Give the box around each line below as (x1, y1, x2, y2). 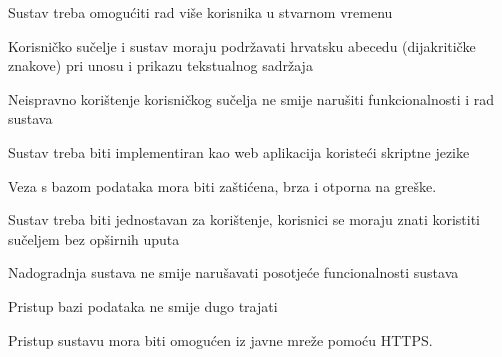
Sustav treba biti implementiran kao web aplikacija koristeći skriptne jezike (8, 141, 470, 162)
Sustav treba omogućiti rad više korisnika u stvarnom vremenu (8, 2, 393, 22)
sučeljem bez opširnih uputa (8, 228, 180, 249)
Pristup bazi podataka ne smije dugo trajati (8, 295, 278, 316)
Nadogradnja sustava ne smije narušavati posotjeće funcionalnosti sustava (8, 262, 459, 283)
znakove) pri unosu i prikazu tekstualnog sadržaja (8, 55, 313, 76)
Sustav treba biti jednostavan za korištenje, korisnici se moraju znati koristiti (8, 209, 481, 230)
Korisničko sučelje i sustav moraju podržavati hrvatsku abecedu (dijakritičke (8, 35, 476, 56)
